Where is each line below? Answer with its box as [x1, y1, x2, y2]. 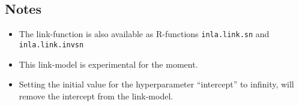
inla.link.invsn [19, 40, 84, 49]
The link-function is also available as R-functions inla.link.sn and [19, 28, 270, 40]
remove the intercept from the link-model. [19, 89, 174, 102]
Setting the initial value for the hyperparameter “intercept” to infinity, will [19, 78, 294, 90]
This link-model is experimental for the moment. [19, 57, 198, 70]
